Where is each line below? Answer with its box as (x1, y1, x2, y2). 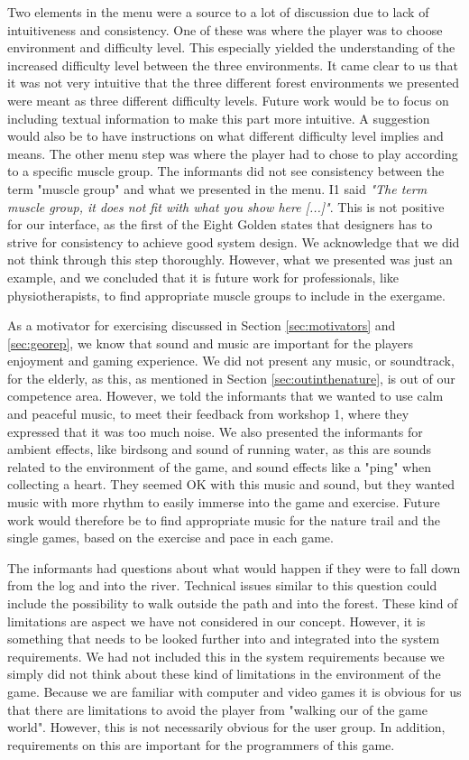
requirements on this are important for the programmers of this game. (7, 735, 395, 754)
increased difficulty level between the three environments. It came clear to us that (7, 55, 459, 74)
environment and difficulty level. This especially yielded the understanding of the (7, 38, 455, 57)
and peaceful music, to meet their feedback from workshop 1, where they (7, 404, 409, 423)
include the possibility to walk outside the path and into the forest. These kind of (7, 594, 458, 612)
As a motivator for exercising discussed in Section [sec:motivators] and (7, 316, 396, 335)
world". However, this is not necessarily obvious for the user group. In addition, (7, 718, 446, 737)
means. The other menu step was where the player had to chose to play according (7, 144, 458, 162)
